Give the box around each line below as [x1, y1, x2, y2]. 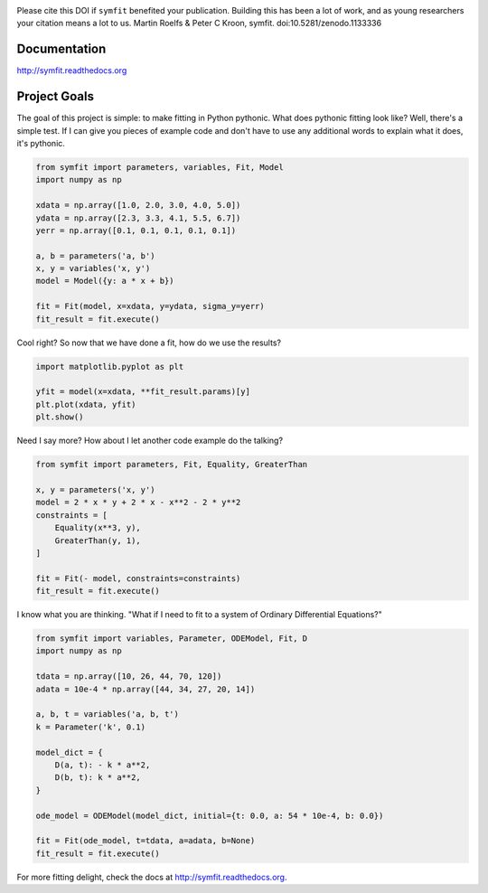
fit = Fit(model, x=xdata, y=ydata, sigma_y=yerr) [35, 301, 266, 312]
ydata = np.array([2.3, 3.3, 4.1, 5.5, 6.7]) [35, 212, 241, 223]
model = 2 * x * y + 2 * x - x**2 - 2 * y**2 [35, 497, 241, 508]
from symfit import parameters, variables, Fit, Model [35, 162, 284, 172]
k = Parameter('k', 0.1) [35, 721, 146, 732]
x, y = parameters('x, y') [35, 484, 155, 494]
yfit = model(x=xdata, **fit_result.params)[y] [35, 387, 250, 397]
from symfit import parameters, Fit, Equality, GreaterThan [35, 459, 308, 470]
